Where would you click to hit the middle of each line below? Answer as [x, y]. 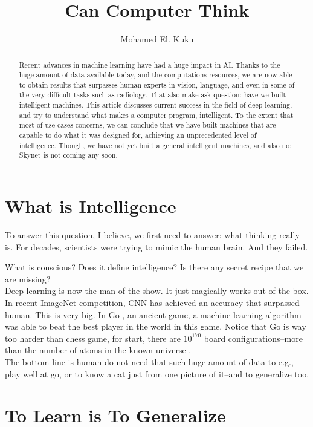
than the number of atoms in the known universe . [98, 350]
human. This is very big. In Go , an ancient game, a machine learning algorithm [153, 314]
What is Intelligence [91, 206]
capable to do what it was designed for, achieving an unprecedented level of [138, 135]
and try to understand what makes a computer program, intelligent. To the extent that [156, 115]
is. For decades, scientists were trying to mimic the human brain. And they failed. [156, 246]
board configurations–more [253, 338]
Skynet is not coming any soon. [68, 155]
